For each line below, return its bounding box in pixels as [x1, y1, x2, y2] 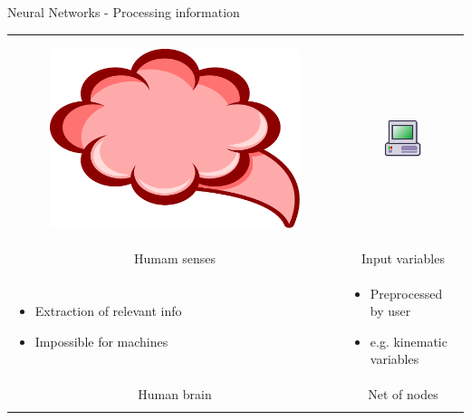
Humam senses [133, 248, 216, 267]
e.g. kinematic [370, 331, 447, 350]
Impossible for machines [34, 331, 168, 350]
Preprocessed [370, 283, 443, 302]
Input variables [361, 248, 445, 267]
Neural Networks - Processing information [7, 3, 240, 21]
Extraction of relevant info [34, 301, 182, 320]
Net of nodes [368, 385, 438, 404]
